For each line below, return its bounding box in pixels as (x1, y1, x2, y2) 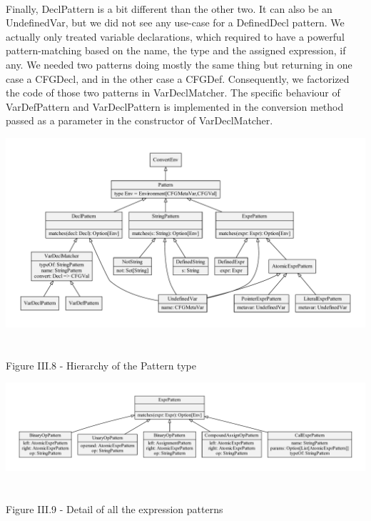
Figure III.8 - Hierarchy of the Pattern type (6, 357, 196, 372)
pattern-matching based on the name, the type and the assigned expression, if (6, 43, 346, 58)
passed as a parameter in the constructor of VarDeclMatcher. (6, 113, 273, 128)
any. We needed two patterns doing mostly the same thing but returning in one (6, 56, 352, 71)
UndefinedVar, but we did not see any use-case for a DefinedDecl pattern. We (6, 15, 345, 30)
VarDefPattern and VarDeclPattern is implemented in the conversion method (6, 99, 344, 114)
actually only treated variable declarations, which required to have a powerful (6, 29, 345, 44)
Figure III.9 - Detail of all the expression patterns (6, 501, 223, 516)
